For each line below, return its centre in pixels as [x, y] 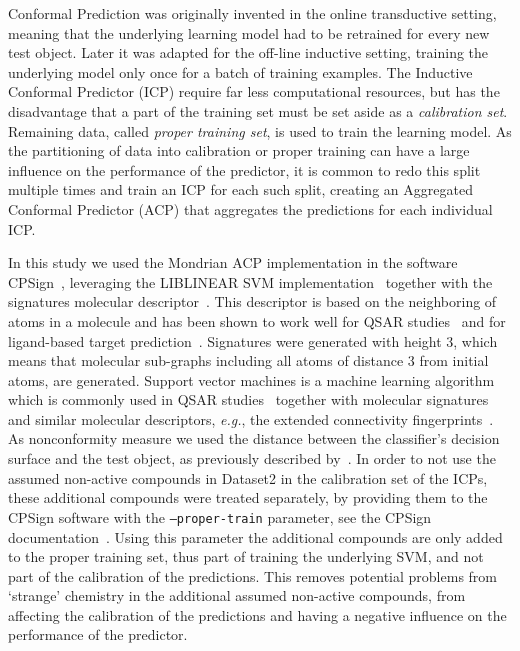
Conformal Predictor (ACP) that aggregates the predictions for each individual [250, 208]
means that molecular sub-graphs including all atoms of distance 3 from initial [248, 360]
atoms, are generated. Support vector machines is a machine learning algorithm [251, 379]
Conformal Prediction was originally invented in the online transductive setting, [252, 13]
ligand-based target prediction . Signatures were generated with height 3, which [253, 340]
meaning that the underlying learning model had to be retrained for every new [249, 32]
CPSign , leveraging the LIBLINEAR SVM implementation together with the [250, 281]
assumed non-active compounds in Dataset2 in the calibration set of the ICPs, [248, 477]
